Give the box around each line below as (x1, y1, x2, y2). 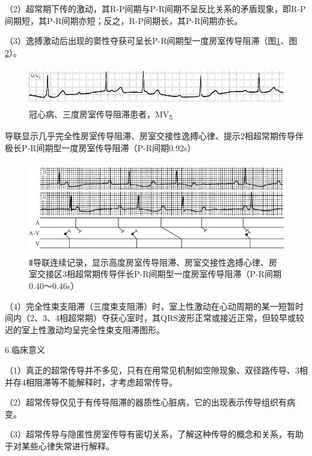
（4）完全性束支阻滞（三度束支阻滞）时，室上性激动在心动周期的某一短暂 (5, 299, 295, 312)
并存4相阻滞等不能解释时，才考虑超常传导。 (5, 375, 177, 388)
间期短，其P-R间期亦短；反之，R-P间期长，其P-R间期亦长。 (5, 14, 243, 27)
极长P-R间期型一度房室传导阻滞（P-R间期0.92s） (5, 141, 196, 154)
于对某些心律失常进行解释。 (5, 439, 114, 452)
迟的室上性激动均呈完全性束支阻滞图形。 (5, 323, 165, 336)
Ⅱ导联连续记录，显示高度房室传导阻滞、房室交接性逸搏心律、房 (29, 255, 277, 268)
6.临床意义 (5, 343, 45, 356)
